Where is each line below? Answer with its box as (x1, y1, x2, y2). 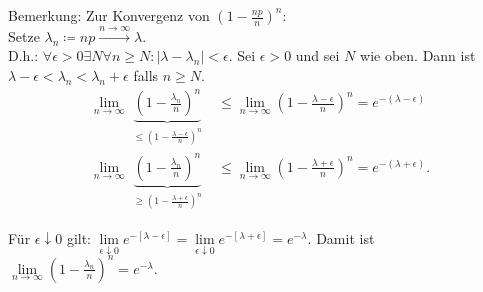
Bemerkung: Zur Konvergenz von (8, 5, 210, 25)
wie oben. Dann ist (360, 45, 476, 66)
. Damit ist (307, 228, 375, 249)
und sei (295, 45, 340, 66)
